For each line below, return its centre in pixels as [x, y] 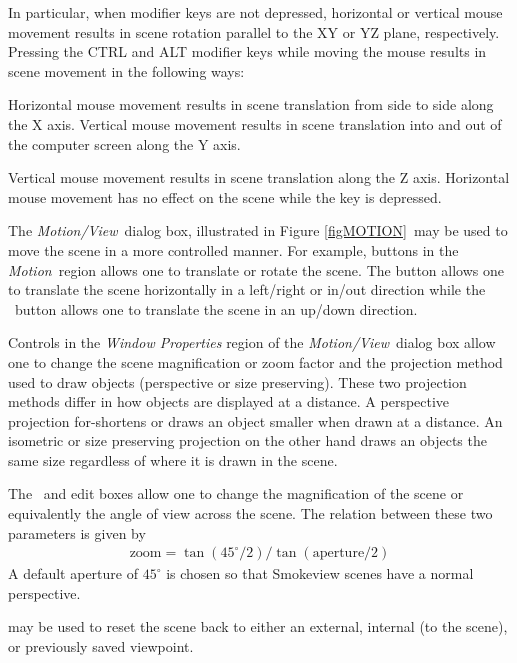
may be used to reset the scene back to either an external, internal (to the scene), [258, 626]
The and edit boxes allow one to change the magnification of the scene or [236, 493]
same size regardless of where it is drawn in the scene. [173, 459]
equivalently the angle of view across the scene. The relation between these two [250, 513]
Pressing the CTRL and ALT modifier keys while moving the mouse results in [247, 51]
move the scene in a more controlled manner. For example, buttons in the [233, 249]
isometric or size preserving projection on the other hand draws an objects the [247, 440]
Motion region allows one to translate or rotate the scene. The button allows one [256, 269]
